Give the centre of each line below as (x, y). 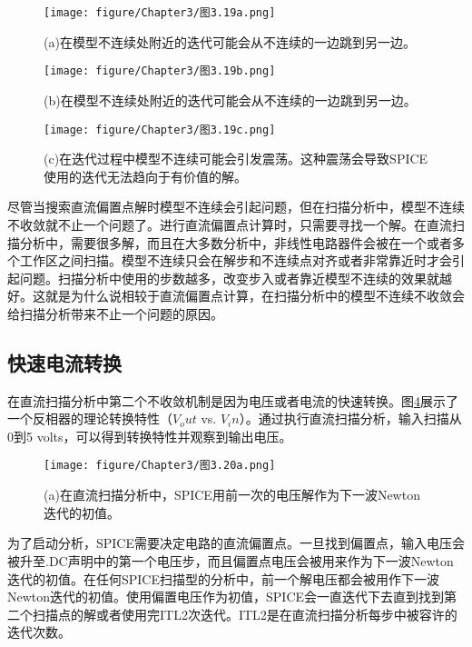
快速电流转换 (64, 362)
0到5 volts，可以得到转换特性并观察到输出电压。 (150, 436)
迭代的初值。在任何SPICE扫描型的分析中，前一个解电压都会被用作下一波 (224, 578)
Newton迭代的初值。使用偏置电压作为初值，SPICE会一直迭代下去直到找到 (226, 597)
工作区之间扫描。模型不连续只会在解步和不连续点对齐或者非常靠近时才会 (236, 260)
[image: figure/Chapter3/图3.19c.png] (160, 129)
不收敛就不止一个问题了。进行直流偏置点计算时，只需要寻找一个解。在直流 (230, 224)
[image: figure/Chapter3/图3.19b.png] (160, 71)
